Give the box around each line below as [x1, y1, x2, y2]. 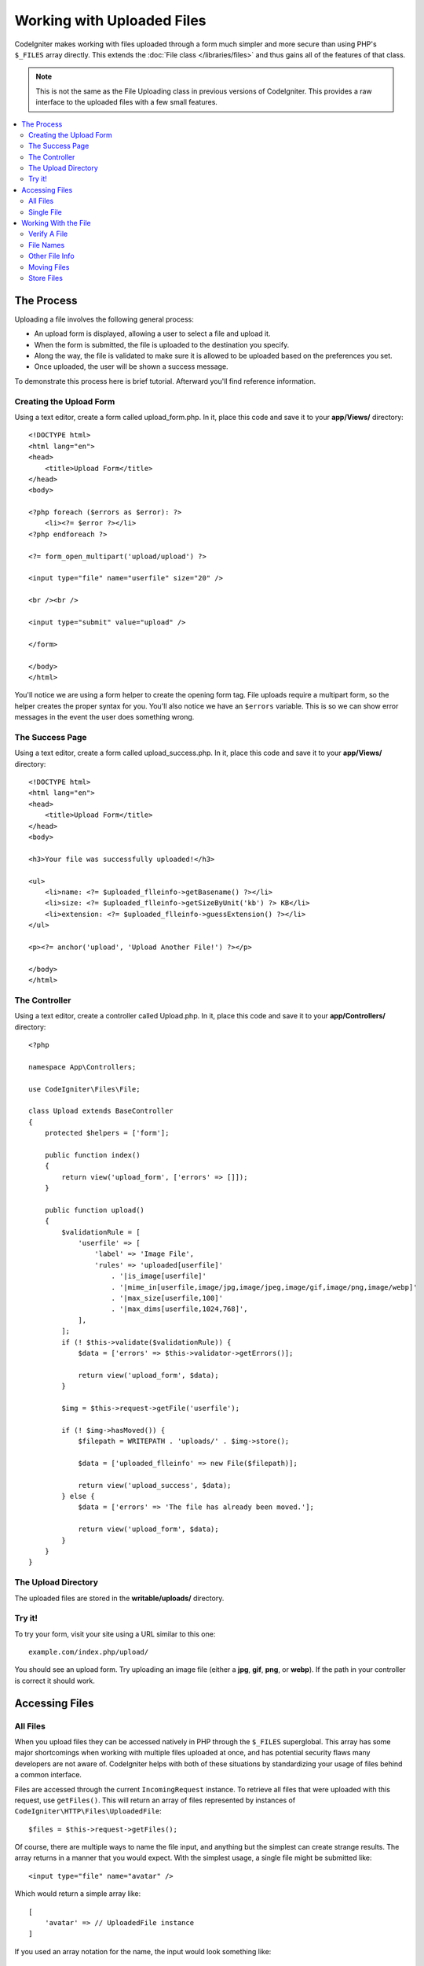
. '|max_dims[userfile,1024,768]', [111, 1305, 248, 1313]
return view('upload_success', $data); [78, 1481, 232, 1489]
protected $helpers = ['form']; [44, 1128, 170, 1138]
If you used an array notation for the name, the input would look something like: [14, 1946, 272, 1956]
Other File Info [28, 252, 75, 261]
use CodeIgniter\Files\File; [28, 1084, 141, 1093]
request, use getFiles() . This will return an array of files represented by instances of [14, 1795, 296, 1805]
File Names [28, 240, 65, 249]
